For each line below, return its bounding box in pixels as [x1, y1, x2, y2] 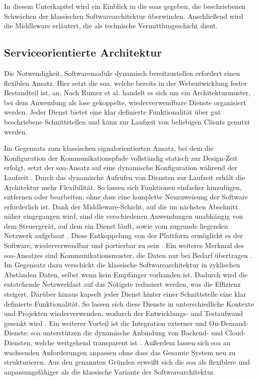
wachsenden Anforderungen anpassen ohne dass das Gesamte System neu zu [4, 347, 236, 357]
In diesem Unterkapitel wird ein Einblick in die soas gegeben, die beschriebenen [4, 1, 246, 11]
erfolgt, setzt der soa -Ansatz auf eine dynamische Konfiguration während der [4, 162, 237, 173]
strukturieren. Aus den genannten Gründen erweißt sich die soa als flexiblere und [4, 357, 250, 367]
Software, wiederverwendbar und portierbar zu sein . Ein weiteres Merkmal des [4, 240, 244, 251]
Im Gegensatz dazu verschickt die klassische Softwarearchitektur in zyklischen [4, 259, 240, 270]
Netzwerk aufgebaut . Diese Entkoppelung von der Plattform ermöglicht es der [4, 230, 243, 241]
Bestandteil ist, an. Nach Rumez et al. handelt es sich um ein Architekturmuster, [4, 87, 251, 98]
